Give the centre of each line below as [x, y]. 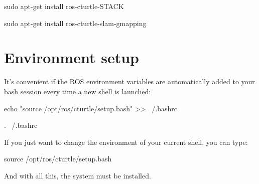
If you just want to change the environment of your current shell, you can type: [126, 142]
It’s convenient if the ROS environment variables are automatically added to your [129, 81]
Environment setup [72, 57]
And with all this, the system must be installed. [78, 175]
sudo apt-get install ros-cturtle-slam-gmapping [75, 23]
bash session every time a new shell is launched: [78, 91]
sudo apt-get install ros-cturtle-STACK [64, 6]
